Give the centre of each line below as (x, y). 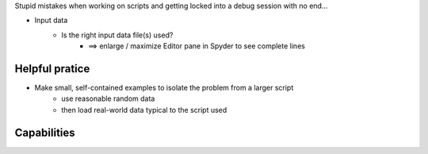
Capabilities (45, 132)
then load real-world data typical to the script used (144, 110)
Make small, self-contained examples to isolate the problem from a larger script (164, 88)
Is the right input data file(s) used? (117, 35)
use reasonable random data (108, 98)
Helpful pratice (52, 69)
